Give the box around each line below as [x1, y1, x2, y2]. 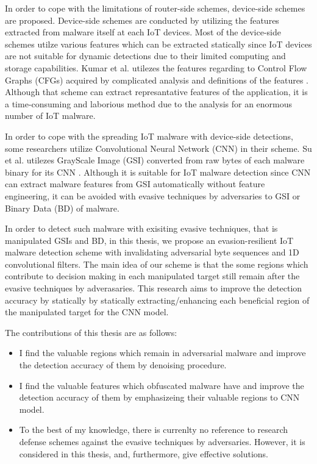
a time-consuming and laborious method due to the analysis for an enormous [5, 97, 293, 110]
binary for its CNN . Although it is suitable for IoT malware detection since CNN [5, 165, 311, 178]
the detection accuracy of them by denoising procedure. [19, 359, 227, 371]
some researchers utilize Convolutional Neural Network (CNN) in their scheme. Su [5, 141, 312, 154]
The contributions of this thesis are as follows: [5, 326, 177, 338]
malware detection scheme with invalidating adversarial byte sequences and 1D [5, 246, 299, 259]
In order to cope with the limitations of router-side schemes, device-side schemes [5, 2, 305, 14]
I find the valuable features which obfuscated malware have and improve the [19, 379, 304, 391]
